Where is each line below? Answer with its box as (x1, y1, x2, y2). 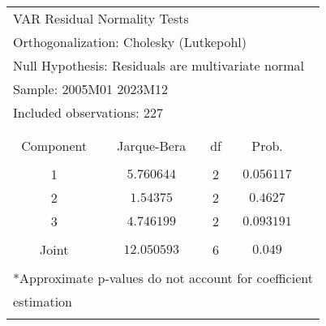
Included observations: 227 (13, 103, 164, 122)
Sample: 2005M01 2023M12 (13, 79, 169, 98)
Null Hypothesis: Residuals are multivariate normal (13, 56, 304, 75)
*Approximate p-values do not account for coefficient (13, 268, 313, 287)
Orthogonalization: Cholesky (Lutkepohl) (13, 32, 247, 51)
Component (21, 136, 88, 155)
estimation (13, 292, 72, 311)
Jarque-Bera (117, 136, 187, 155)
